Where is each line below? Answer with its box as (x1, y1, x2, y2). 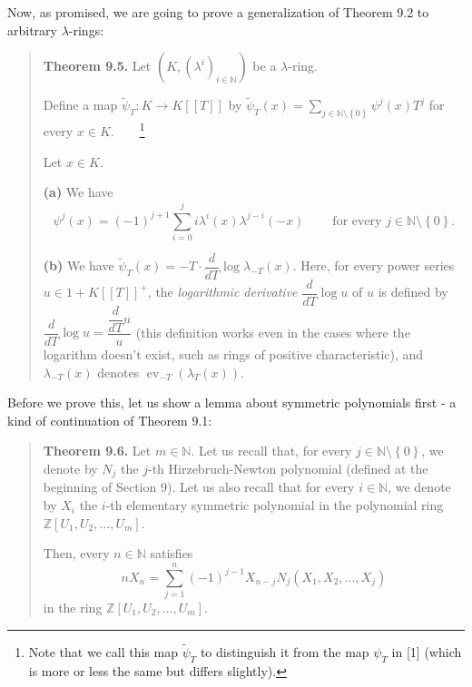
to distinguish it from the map (200, 642, 369, 661)
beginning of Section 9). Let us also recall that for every (43, 477, 355, 496)
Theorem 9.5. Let (43, 56, 152, 75)
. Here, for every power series (292, 256, 455, 275)
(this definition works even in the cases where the (135, 322, 410, 341)
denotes (97, 362, 140, 381)
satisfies (150, 544, 193, 563)
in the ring (43, 597, 103, 616)
